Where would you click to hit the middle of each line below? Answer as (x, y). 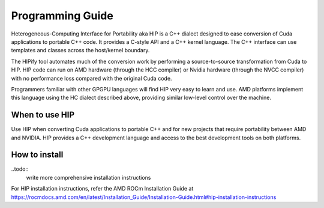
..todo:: (20, 169)
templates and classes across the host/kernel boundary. (80, 50)
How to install (37, 155)
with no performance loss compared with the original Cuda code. (91, 78)
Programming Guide (62, 16)
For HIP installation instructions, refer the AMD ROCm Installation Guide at (102, 189)
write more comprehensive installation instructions (88, 177)
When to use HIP (43, 115)
